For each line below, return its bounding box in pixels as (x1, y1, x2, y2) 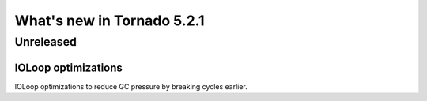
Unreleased (14, 35, 77, 49)
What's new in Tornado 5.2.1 (14, 12, 205, 29)
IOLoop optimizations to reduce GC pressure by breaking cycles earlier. (14, 81, 248, 91)
